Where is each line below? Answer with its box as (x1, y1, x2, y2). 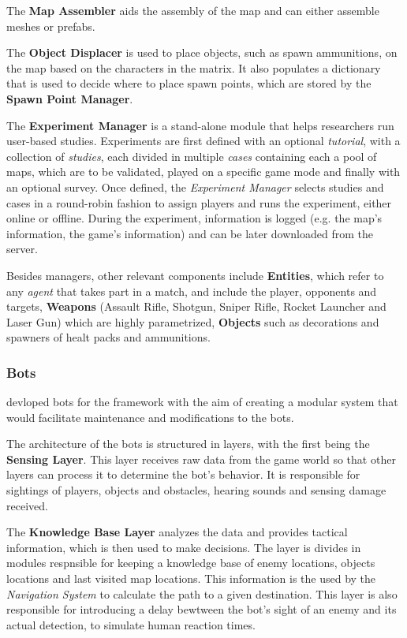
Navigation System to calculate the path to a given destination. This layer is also (6, 585, 398, 602)
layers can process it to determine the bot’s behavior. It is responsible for (6, 466, 360, 483)
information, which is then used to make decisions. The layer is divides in (6, 539, 361, 555)
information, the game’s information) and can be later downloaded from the (6, 225, 373, 241)
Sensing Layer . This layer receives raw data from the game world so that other (6, 450, 396, 467)
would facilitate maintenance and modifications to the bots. (6, 409, 294, 425)
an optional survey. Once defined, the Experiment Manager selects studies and (6, 178, 384, 195)
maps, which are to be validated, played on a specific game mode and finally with (6, 163, 401, 180)
